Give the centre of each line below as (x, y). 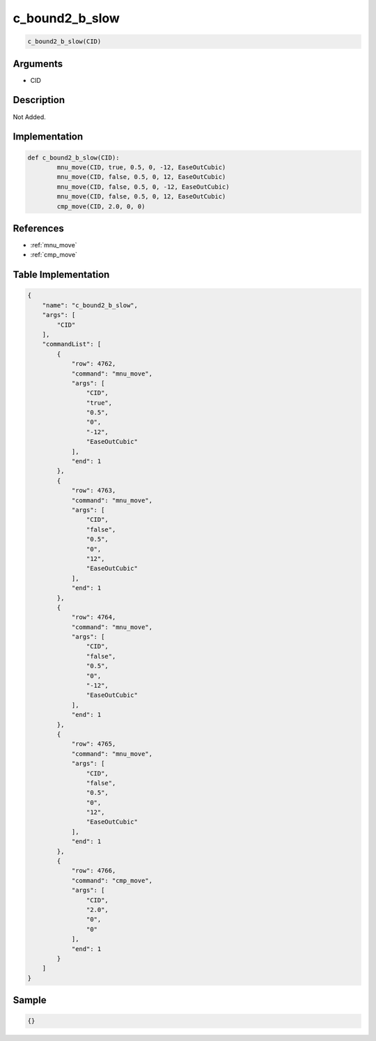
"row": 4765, (94, 744)
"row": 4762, (94, 364)
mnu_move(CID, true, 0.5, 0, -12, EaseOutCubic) (141, 167)
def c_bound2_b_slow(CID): (73, 157)
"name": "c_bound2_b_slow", (90, 305)
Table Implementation (61, 275)
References (38, 228)
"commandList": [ (72, 344)
